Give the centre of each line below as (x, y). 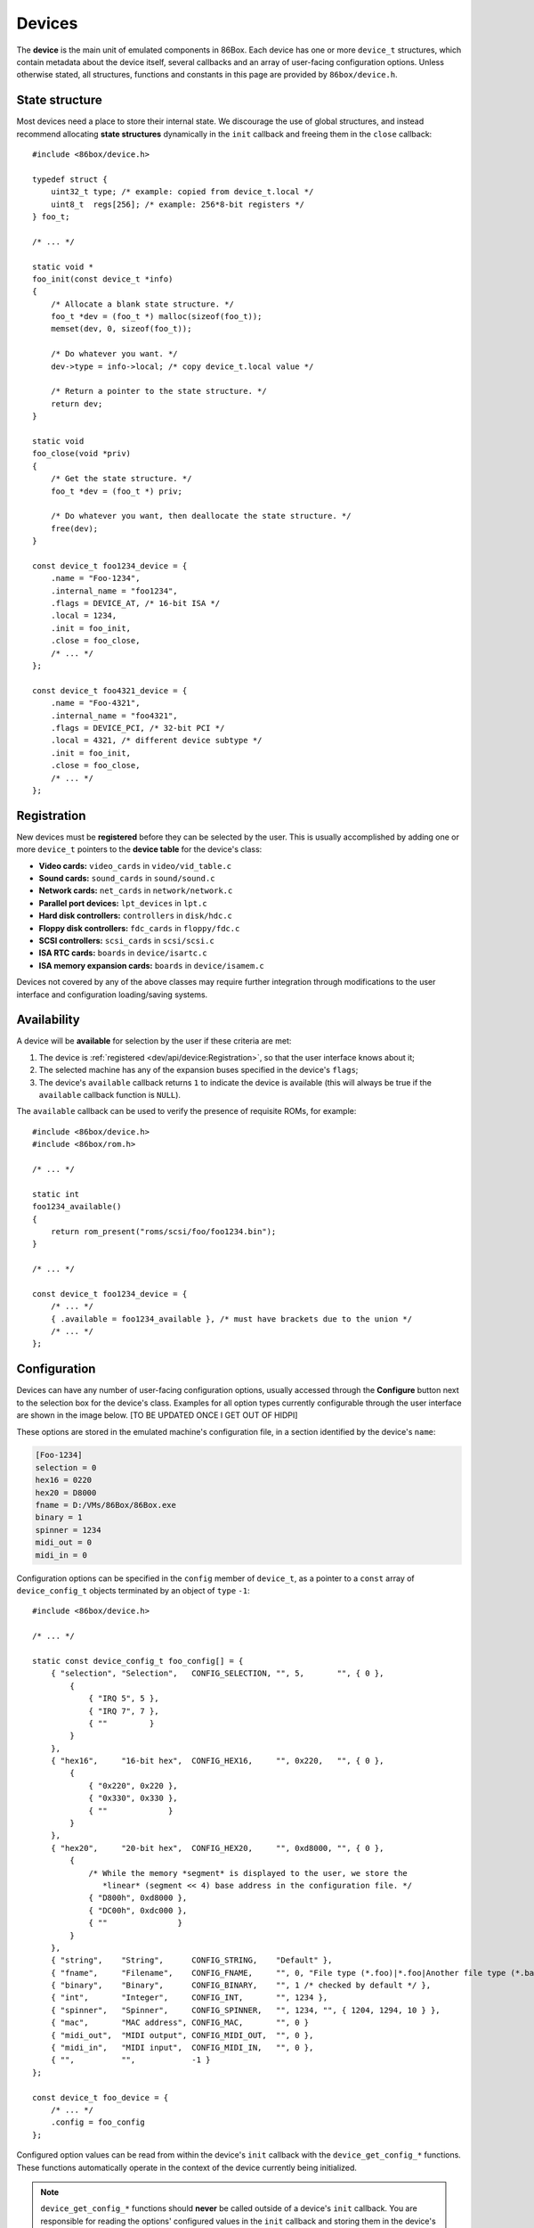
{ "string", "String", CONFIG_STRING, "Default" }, (191, 1960)
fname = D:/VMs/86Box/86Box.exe (106, 1505)
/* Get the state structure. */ (121, 479)
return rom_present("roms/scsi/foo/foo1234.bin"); (163, 1231)
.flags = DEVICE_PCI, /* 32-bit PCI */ (138, 728)
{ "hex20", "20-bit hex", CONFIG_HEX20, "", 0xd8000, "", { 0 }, (217, 1848)
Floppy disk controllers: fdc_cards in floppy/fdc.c (139, 928)
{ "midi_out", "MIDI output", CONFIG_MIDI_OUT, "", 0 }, (182, 2035)
